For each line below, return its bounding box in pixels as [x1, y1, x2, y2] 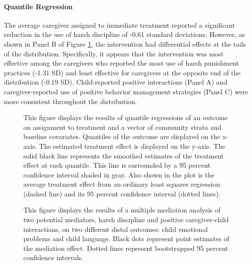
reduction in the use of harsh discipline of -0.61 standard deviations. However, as [4, 29, 245, 39]
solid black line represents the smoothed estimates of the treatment [23, 150, 224, 160]
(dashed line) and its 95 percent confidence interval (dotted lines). [23, 188, 220, 198]
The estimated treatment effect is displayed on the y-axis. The [39, 141, 226, 151]
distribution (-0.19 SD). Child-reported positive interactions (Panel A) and [4, 77, 228, 87]
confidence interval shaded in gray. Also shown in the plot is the [23, 169, 214, 179]
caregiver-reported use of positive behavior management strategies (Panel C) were [4, 86, 249, 96]
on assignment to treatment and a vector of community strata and [23, 122, 222, 132]
